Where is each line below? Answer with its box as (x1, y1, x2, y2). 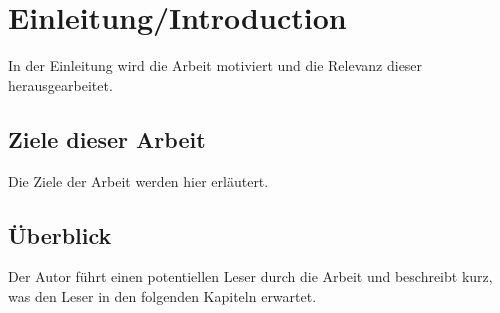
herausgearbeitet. (8, 74, 113, 95)
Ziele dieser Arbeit (8, 123, 206, 154)
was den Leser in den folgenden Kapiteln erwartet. (8, 285, 317, 306)
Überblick (8, 219, 112, 250)
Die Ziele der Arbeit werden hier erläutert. (8, 170, 269, 191)
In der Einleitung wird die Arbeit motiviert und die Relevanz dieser (8, 55, 423, 76)
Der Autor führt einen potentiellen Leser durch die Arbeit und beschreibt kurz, (8, 266, 493, 287)
